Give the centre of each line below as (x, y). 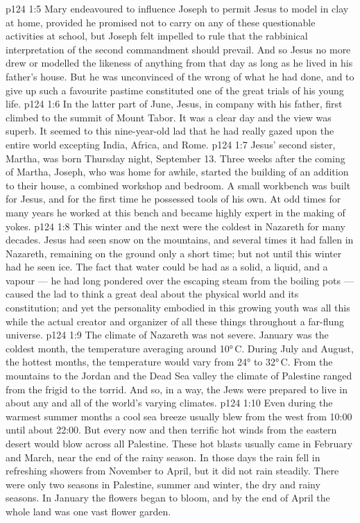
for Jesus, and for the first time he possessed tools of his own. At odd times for (173, 199)
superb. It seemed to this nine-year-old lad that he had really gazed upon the (170, 131)
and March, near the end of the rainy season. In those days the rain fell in (163, 457)
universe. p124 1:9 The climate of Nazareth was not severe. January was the (167, 335)
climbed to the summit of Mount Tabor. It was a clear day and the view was (169, 117)
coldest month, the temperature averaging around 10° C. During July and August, (180, 348)
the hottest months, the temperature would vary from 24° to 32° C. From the (169, 362)
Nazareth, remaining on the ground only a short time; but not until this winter (174, 253)
